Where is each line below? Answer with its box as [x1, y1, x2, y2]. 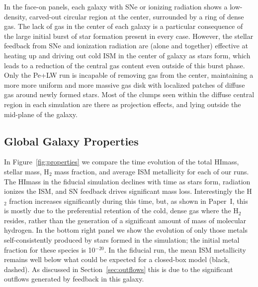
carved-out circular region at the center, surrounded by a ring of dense [29, 11, 244, 21]
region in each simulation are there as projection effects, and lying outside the [4, 99, 241, 109]
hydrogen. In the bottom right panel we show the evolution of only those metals [4, 225, 248, 235]
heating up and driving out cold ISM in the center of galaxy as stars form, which [4, 50, 251, 60]
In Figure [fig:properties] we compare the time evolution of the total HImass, [4, 156, 239, 167]
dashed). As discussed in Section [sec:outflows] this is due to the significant [4, 264, 233, 274]
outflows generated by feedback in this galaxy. [4, 274, 144, 284]
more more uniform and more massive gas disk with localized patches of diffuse [4, 79, 245, 90]
